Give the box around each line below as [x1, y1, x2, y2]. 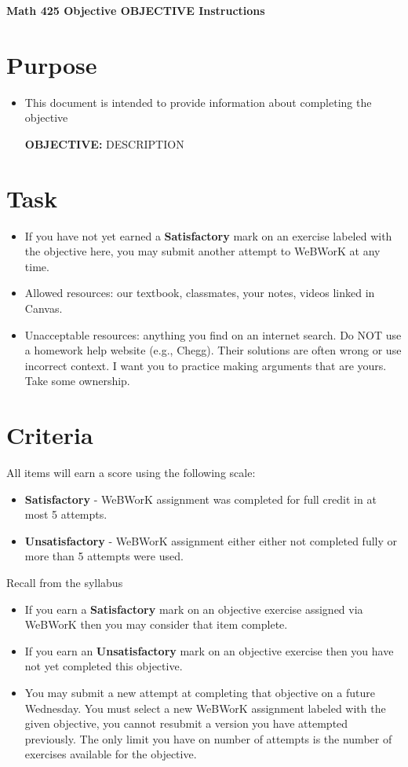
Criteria [6, 419, 93, 451]
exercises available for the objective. [24, 746, 197, 762]
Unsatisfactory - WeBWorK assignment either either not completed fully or [24, 532, 398, 549]
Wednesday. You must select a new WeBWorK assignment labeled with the [24, 699, 386, 716]
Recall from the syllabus [6, 574, 123, 591]
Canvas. [24, 300, 63, 316]
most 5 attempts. [24, 506, 107, 523]
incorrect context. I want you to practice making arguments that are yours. [24, 357, 387, 373]
